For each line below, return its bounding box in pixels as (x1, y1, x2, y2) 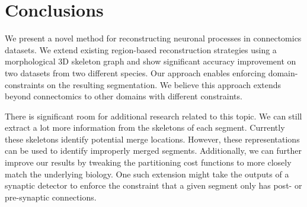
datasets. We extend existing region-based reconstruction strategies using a (5, 43, 277, 56)
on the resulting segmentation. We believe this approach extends (47, 78, 282, 90)
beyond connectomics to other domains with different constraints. (5, 90, 242, 102)
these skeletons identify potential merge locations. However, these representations (5, 132, 300, 145)
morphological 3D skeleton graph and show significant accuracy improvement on (5, 55, 296, 67)
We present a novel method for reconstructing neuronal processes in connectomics (5, 32, 302, 44)
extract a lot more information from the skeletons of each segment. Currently (5, 121, 285, 134)
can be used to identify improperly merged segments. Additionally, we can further (5, 144, 302, 157)
